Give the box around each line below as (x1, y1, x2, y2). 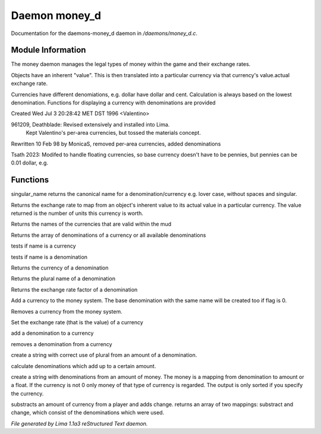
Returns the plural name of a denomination (11, 275, 116, 282)
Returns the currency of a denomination (11, 264, 109, 271)
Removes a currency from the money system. (11, 308, 122, 315)
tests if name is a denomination (11, 253, 88, 261)
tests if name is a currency (11, 242, 77, 249)
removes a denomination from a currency (11, 340, 112, 347)
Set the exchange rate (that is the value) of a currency (11, 318, 144, 326)
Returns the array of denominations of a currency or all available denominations (11, 232, 206, 239)
